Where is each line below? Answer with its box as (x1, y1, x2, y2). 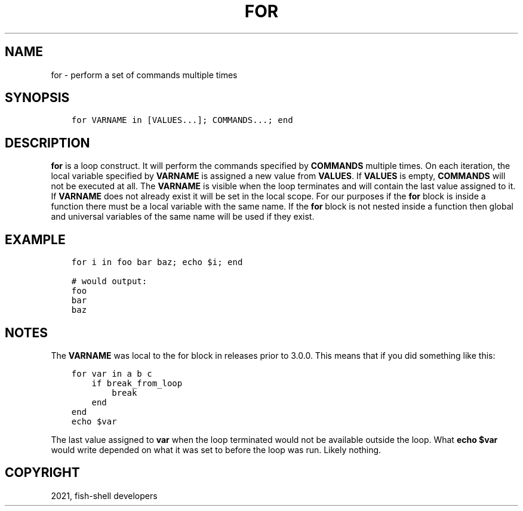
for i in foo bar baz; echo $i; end (71, 257, 243, 267)
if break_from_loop (91, 378, 183, 388)
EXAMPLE (5, 232, 66, 247)
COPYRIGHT (5, 465, 80, 481)
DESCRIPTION (5, 135, 90, 150)
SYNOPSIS (5, 90, 70, 106)
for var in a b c (71, 368, 152, 378)
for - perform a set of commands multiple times (51, 69, 238, 80)
